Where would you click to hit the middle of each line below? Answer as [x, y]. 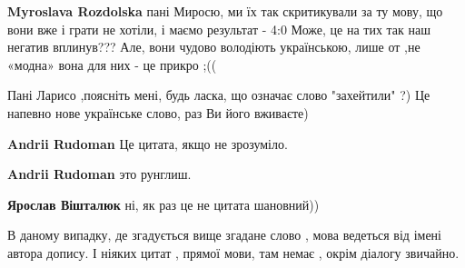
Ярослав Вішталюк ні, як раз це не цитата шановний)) [163, 204]
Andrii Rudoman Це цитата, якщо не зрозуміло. [148, 143]
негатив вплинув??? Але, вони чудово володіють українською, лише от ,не [214, 47]
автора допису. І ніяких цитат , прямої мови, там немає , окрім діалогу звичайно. [233, 252]
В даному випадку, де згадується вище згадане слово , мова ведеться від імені [224, 235]
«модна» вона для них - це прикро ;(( [112, 64]
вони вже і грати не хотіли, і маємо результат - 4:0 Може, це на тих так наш [219, 29]
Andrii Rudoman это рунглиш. [99, 174]
